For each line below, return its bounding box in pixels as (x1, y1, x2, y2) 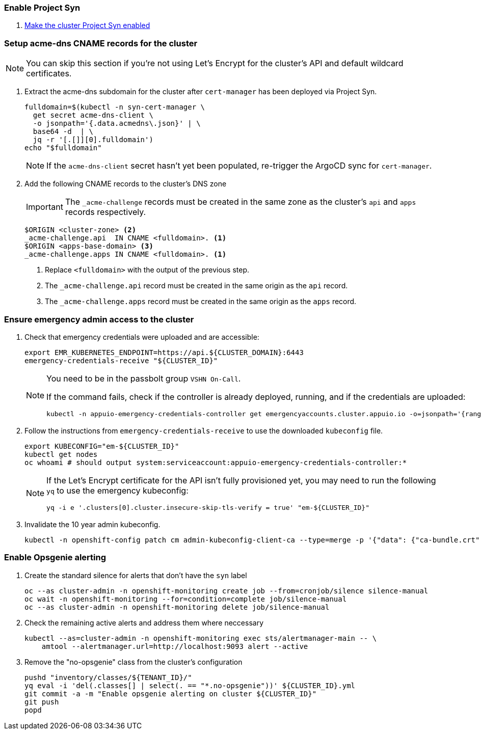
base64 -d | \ (33, 127, 93, 136)
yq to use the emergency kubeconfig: (46, 485, 189, 496)
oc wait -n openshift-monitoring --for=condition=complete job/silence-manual (24, 594, 347, 603)
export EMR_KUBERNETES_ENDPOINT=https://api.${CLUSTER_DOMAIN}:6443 (24, 348, 304, 357)
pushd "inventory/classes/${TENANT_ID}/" (24, 673, 192, 682)
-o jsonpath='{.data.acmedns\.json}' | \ (33, 119, 201, 128)
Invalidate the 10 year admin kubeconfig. (24, 520, 161, 529)
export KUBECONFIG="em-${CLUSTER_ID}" (24, 442, 179, 450)
